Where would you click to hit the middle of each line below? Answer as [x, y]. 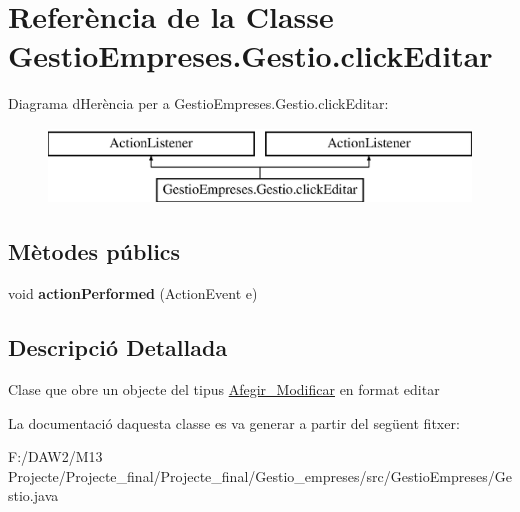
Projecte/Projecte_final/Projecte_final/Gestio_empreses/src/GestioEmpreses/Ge [260, 475]
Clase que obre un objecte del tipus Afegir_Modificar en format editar [224, 389]
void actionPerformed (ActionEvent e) [133, 293]
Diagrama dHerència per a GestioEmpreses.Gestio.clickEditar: [198, 103]
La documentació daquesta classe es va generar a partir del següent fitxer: [234, 422]
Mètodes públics [94, 251]
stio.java [33, 495]
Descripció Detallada [118, 347]
